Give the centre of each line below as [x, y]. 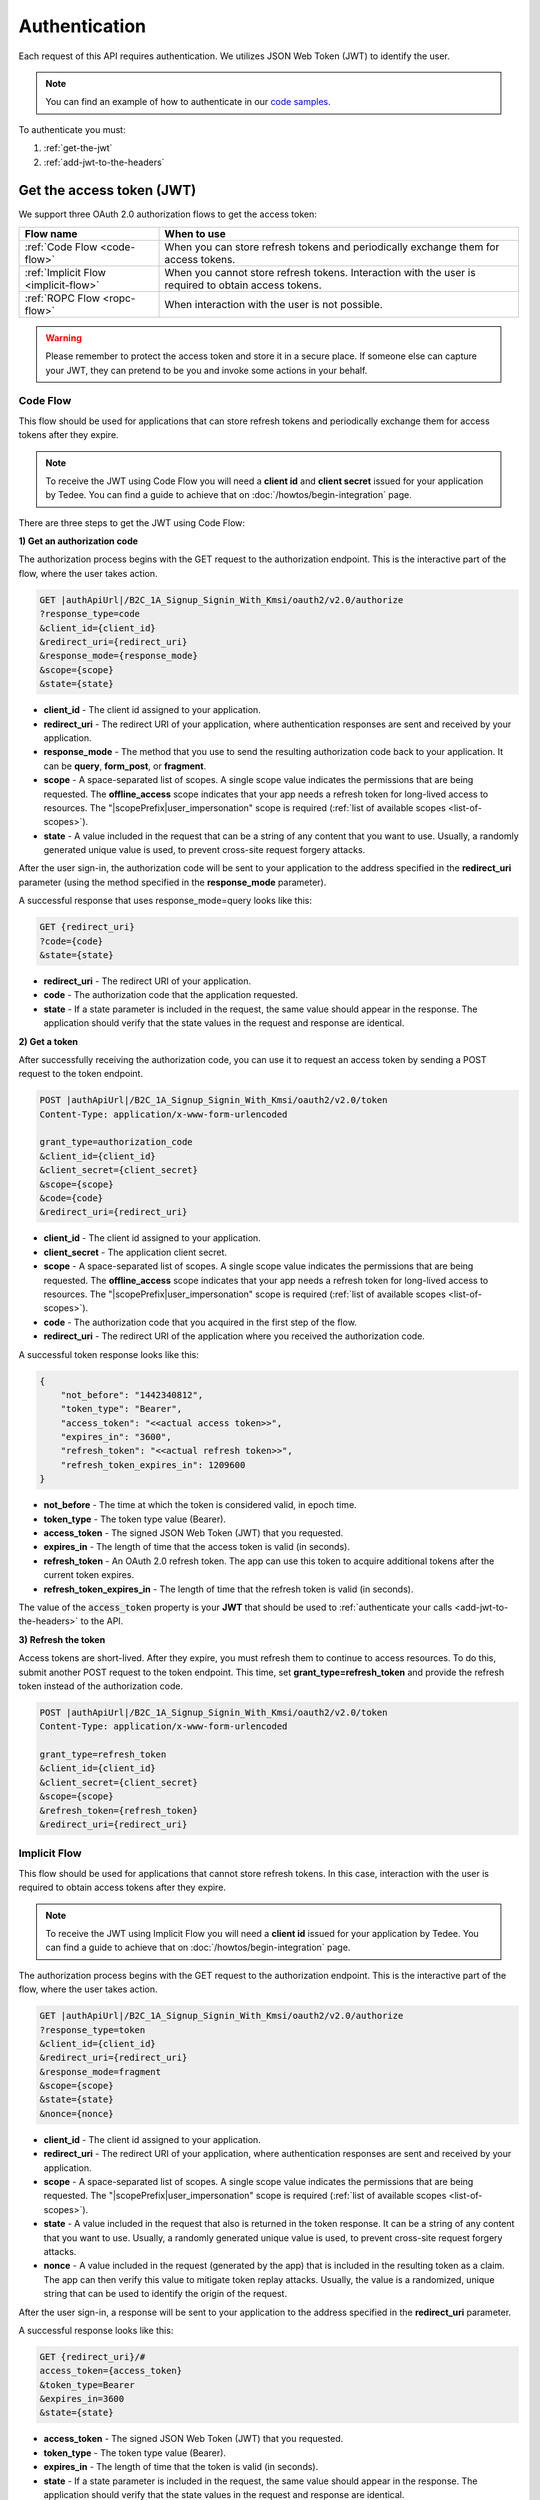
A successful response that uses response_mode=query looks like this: [165, 901]
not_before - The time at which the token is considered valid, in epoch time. [200, 1505]
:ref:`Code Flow [61, 247]
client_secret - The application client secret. [135, 1252]
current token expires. [89, 1575]
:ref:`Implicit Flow [65, 272]
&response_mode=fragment [100, 2071]
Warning [63, 337]
